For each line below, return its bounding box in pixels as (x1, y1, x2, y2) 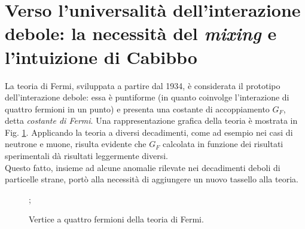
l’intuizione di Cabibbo (5, 44, 197, 69)
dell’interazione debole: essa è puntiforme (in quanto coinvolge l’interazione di (5, 91, 289, 103)
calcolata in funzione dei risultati (163, 138, 283, 150)
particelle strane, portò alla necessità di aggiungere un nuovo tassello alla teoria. (5, 173, 298, 185)
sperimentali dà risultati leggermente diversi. (5, 149, 168, 162)
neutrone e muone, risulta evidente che (5, 138, 147, 150)
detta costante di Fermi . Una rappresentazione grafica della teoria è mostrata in (5, 114, 298, 127)
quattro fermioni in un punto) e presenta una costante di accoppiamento (5, 102, 270, 115)
